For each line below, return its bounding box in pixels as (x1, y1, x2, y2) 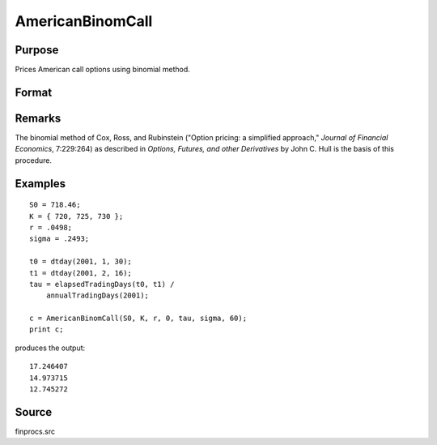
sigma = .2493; (29, 234, 90, 243)
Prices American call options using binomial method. (15, 65, 190, 75)
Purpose (15, 43, 59, 57)
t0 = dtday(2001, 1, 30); (29, 257, 133, 267)
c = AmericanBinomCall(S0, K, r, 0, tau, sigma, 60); (29, 314, 247, 323)
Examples (15, 177, 66, 190)
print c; (29, 325, 64, 334)
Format (15, 85, 53, 99)
